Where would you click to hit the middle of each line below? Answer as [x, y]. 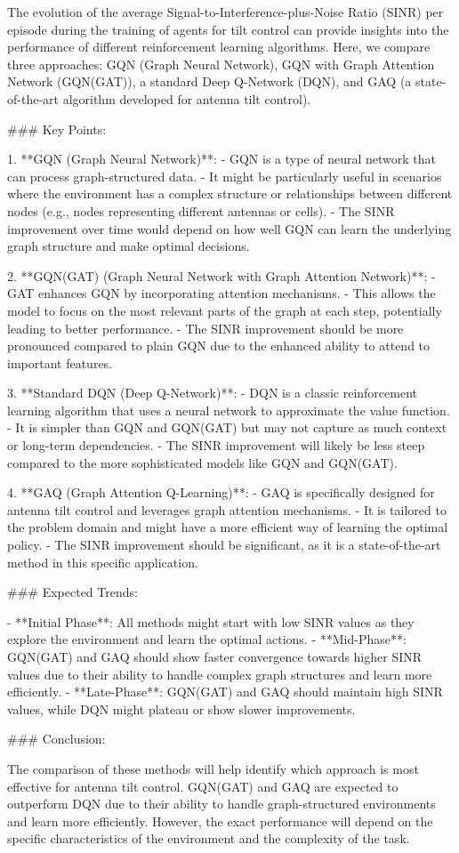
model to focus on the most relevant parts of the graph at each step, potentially [225, 310]
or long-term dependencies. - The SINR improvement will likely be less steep [216, 445]
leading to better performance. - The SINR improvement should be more [205, 328]
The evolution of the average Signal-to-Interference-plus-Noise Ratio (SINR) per [225, 12]
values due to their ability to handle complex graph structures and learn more [220, 674]
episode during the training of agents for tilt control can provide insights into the [228, 29]
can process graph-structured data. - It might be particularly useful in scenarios [225, 176]
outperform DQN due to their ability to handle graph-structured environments [221, 804]
